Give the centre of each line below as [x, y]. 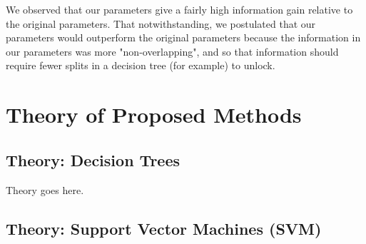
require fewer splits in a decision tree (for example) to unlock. [141, 65]
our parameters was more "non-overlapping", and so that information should [172, 51]
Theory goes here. [45, 189]
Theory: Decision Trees [93, 159]
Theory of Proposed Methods [154, 115]
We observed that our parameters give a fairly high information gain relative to [179, 9]
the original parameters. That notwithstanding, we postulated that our [161, 23]
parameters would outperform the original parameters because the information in [183, 37]
